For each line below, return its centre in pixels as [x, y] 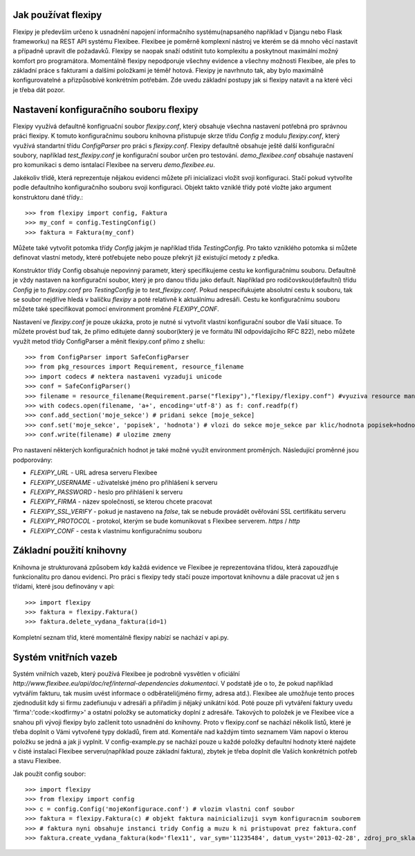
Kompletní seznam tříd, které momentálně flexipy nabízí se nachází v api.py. [121, 637]
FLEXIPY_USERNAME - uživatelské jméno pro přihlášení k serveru [124, 482]
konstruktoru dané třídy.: [48, 197]
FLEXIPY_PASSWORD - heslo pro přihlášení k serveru [107, 492]
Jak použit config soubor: [49, 774]
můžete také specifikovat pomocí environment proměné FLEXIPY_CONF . [116, 309]
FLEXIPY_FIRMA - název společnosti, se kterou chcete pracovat [121, 501]
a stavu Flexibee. [37, 761]
